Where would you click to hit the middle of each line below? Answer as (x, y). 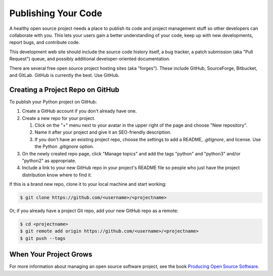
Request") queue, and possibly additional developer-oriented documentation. (90, 59)
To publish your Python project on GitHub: (53, 102)
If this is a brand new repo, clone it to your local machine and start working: (88, 184)
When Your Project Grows (51, 254)
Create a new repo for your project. (59, 118)
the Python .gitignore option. (64, 146)
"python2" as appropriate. (49, 161)
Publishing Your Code (56, 13)
